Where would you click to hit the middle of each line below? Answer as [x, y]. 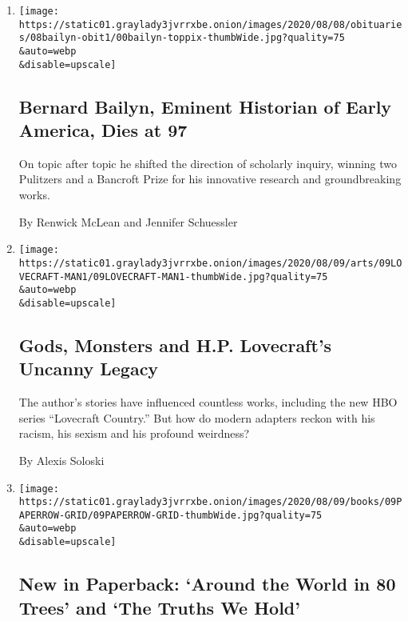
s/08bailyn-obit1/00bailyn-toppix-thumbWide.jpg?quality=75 [182, 38]
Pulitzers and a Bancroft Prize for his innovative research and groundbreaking [210, 179]
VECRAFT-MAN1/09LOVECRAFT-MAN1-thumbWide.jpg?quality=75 [173, 276]
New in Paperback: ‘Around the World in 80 [207, 584]
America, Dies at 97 [103, 130]
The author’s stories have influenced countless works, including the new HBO [208, 402]
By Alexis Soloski [61, 460]
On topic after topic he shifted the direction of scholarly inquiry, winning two [208, 163]
